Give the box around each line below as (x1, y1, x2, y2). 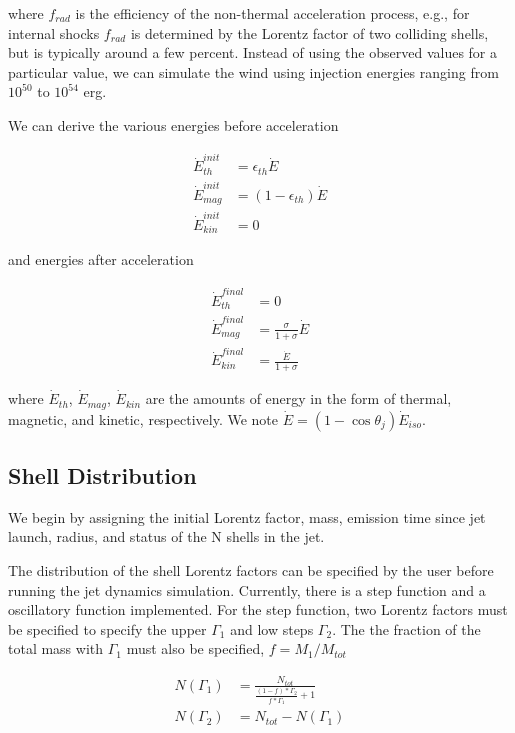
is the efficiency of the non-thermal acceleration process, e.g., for (75, 3, 470, 23)
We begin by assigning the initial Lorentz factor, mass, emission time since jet (8, 506, 486, 527)
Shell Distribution (8, 459, 197, 490)
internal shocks (8, 22, 100, 43)
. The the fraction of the (332, 618, 481, 639)
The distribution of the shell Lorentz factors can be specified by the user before (8, 559, 494, 580)
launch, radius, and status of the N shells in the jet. (8, 526, 325, 547)
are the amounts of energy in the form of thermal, (145, 388, 452, 409)
